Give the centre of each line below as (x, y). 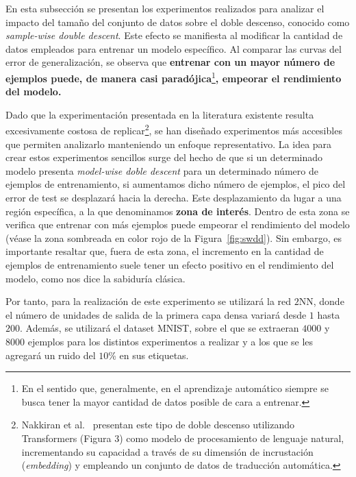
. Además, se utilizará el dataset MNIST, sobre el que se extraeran (160, 328)
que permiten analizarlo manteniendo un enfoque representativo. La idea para (169, 144)
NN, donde (321, 301)
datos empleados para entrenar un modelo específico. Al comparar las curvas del (174, 48)
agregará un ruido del (51, 355)
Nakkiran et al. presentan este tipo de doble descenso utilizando (158, 425)
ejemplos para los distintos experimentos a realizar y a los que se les (170, 341)
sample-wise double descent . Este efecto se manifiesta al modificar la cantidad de (174, 35)
